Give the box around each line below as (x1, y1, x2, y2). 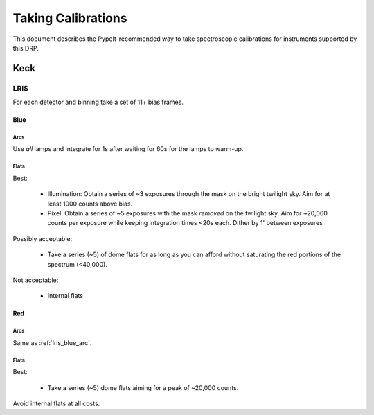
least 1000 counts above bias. (47, 200, 133, 208)
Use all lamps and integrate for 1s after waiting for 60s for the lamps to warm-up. (12, 145, 244, 153)
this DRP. (12, 44, 39, 52)
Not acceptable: (12, 276, 59, 284)
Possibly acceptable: (12, 234, 73, 242)
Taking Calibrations (12, 10, 127, 26)
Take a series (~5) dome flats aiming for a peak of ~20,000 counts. (47, 383, 239, 391)
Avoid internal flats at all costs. (12, 399, 100, 407)
